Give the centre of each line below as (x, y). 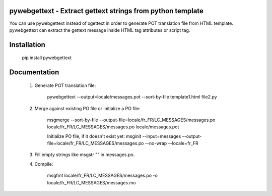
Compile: (44, 164)
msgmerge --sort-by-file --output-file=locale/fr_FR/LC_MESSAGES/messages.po (131, 120)
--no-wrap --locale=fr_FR (172, 143)
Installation (27, 45)
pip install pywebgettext (47, 58)
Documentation (34, 72)
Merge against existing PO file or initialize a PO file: (87, 108)
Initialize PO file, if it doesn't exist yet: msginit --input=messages (114, 136)
